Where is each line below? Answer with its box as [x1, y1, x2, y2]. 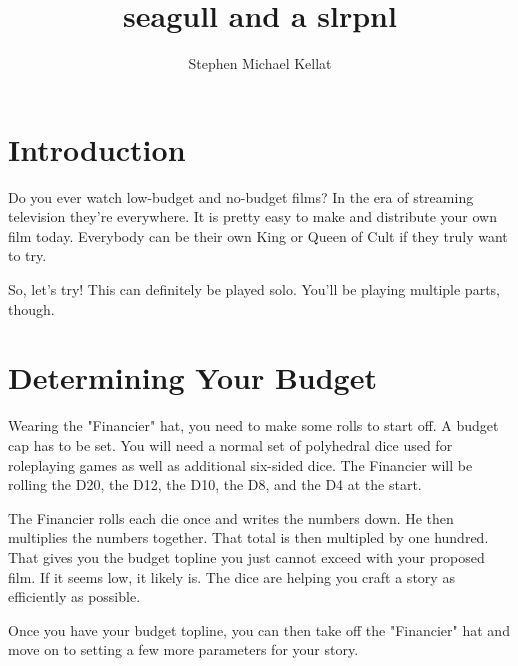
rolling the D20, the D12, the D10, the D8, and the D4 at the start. [8, 474, 422, 495]
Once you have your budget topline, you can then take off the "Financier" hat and [8, 619, 510, 640]
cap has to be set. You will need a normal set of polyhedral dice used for [8, 434, 453, 455]
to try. [8, 245, 47, 266]
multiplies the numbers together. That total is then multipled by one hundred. [8, 527, 489, 548]
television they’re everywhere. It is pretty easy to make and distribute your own [8, 206, 497, 227]
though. [8, 298, 55, 319]
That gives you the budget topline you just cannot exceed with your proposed [8, 546, 485, 567]
